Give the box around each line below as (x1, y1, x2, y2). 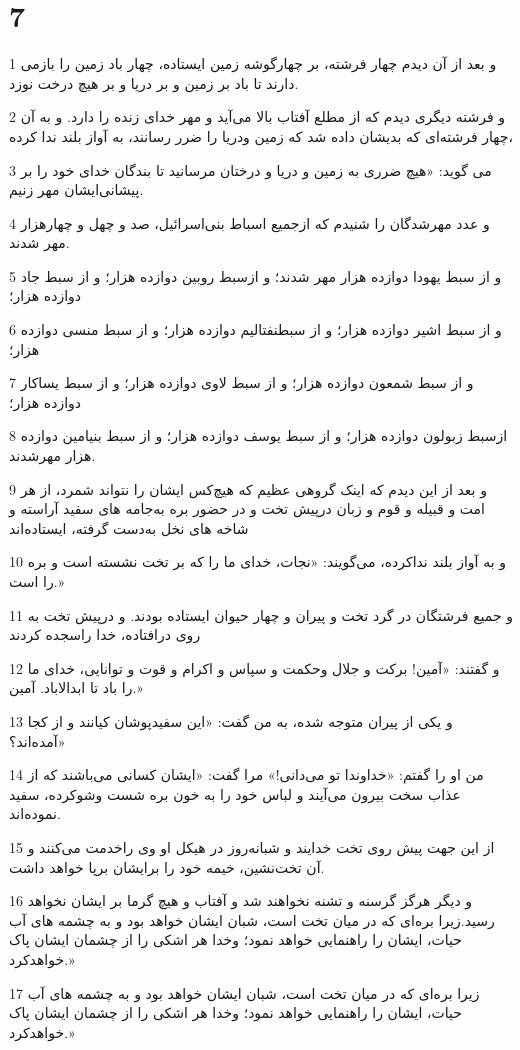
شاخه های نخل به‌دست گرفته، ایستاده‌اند (9, 517, 249, 538)
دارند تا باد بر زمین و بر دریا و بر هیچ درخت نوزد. (9, 72, 299, 93)
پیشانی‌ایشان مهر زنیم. (9, 179, 144, 200)
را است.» (9, 571, 65, 591)
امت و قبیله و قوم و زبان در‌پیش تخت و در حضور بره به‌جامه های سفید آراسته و (9, 498, 485, 519)
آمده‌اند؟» (9, 730, 66, 751)
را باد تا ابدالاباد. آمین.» (9, 677, 143, 698)
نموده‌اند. (9, 803, 61, 824)
